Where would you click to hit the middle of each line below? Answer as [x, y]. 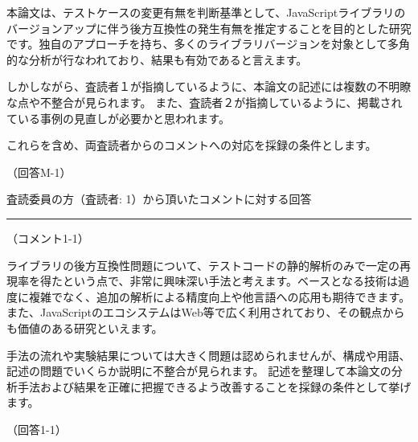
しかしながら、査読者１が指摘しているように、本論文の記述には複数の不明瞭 [209, 86]
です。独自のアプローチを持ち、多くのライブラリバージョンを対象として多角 [208, 44]
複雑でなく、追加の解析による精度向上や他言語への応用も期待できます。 [219, 296]
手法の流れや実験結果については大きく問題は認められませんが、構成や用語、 [209, 355]
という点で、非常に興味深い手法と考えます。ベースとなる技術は [230, 281]
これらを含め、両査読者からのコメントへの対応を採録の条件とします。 [192, 145]
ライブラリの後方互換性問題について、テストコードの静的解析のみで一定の [203, 265]
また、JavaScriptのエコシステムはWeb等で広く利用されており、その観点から [206, 312]
